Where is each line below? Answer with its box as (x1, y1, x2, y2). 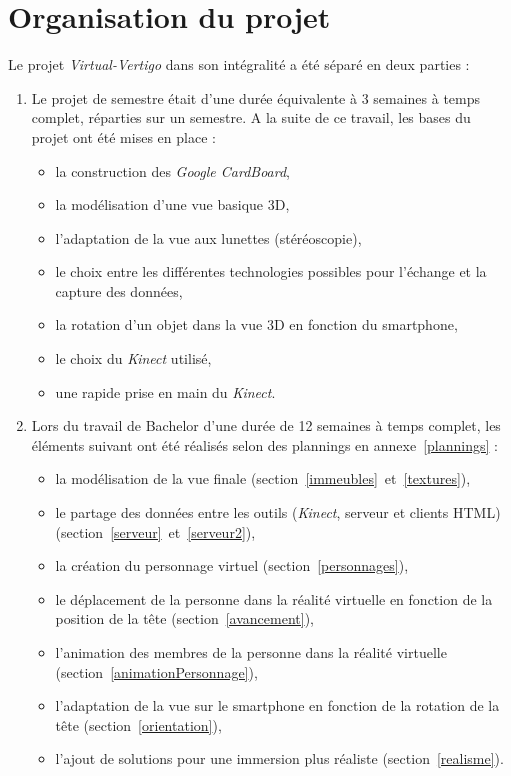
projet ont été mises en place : (31, 126, 216, 147)
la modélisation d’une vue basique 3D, (55, 194, 290, 215)
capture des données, (55, 280, 183, 301)
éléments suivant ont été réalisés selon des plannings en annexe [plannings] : (31, 434, 498, 455)
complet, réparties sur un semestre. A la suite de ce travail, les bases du (31, 107, 471, 128)
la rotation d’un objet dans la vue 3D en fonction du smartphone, (55, 314, 458, 335)
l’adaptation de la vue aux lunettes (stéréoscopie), (55, 227, 362, 248)
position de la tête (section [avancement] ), (55, 608, 314, 629)
